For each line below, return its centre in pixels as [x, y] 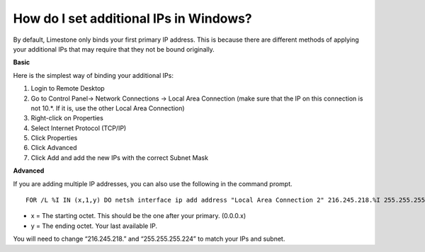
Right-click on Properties [67, 118]
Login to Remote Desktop [68, 88]
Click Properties [54, 138]
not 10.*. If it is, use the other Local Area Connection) [108, 108]
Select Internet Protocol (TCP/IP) [79, 128]
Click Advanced [54, 148]
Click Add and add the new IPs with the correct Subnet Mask [120, 157]
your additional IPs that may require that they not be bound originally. [114, 49]
